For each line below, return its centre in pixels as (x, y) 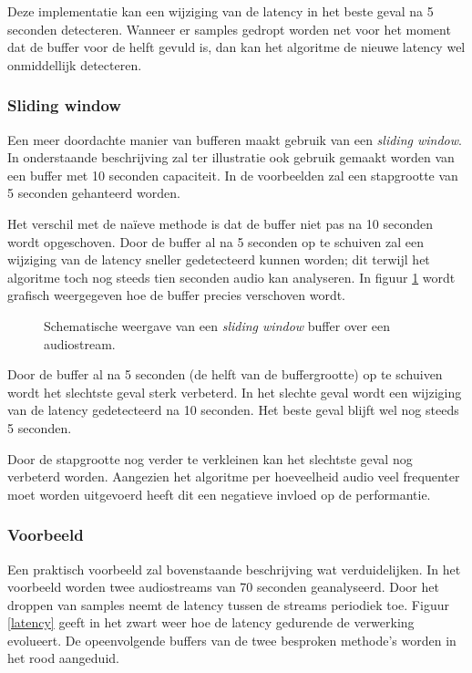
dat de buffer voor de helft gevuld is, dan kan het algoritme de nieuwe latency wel (236, 47)
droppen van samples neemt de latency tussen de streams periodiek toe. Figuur (228, 604)
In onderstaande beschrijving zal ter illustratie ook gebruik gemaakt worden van (231, 157)
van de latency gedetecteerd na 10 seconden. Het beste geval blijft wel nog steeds (233, 410)
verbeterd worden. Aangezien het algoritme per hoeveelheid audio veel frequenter (234, 476)
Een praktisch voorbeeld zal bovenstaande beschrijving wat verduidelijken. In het (234, 569)
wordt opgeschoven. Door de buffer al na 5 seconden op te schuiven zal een (216, 241)
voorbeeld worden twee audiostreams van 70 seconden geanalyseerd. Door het (223, 587)
